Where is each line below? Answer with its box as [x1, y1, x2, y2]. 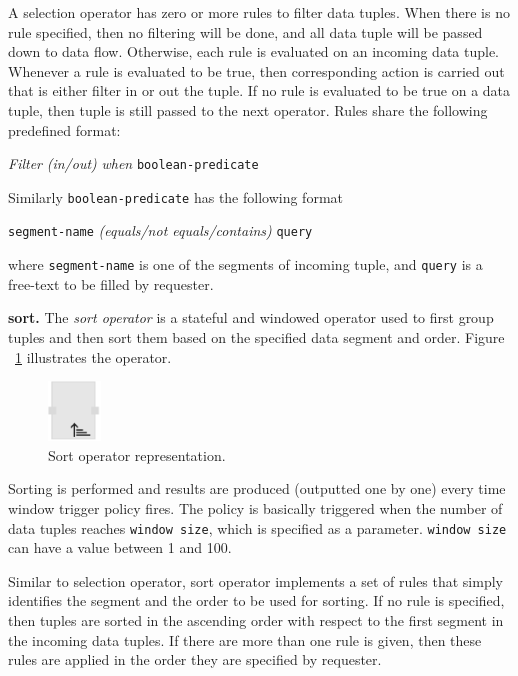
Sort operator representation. [48, 444, 226, 465]
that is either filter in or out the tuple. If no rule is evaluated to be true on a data [8, 80, 511, 101]
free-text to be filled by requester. [8, 273, 214, 294]
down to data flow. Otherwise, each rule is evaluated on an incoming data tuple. [8, 41, 500, 62]
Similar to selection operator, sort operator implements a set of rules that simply [8, 570, 503, 591]
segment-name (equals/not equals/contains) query [8, 220, 313, 241]
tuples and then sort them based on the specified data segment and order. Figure [8, 326, 505, 347]
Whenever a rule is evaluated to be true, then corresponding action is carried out [8, 60, 505, 81]
